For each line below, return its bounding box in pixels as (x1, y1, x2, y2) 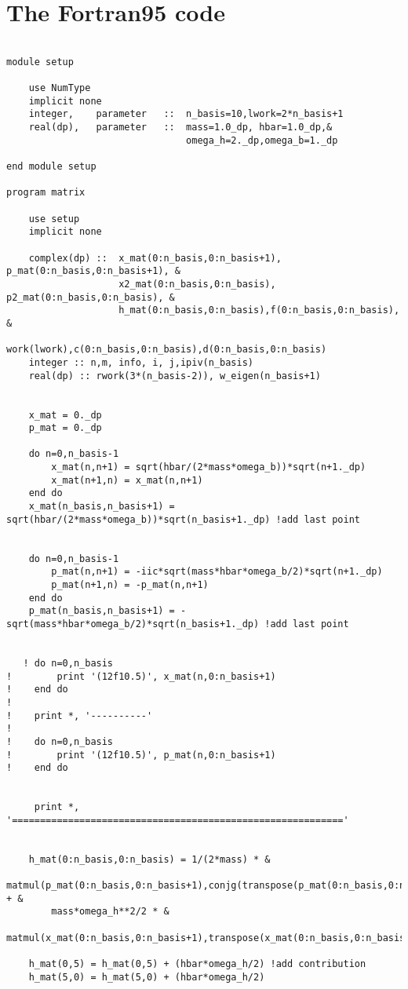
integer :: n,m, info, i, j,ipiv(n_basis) (28, 356, 253, 368)
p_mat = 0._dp (28, 422, 102, 434)
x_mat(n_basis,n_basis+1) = (28, 501, 175, 513)
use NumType (28, 82, 91, 94)
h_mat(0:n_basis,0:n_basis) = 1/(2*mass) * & (28, 853, 271, 865)
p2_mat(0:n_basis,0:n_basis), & (6, 291, 175, 303)
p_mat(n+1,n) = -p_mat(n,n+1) (51, 579, 209, 591)
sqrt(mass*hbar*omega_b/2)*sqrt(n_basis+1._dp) (6, 619, 260, 630)
